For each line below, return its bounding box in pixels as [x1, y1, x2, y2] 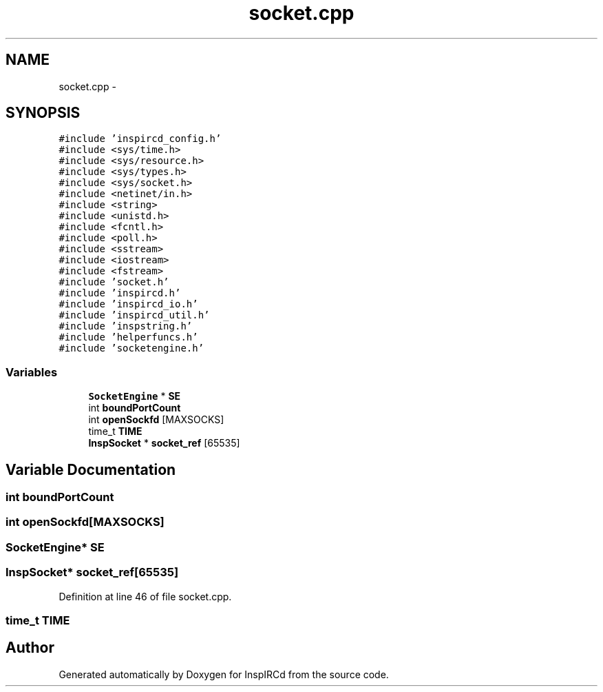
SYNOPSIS [6, 104, 81, 122]
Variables [6, 365, 58, 379]
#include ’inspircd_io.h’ [59, 298, 198, 310]
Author [6, 639, 54, 657]
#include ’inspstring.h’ [59, 320, 193, 332]
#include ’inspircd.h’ [59, 287, 181, 299]
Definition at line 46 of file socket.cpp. [59, 590, 232, 602]
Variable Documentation [6, 460, 176, 478]
